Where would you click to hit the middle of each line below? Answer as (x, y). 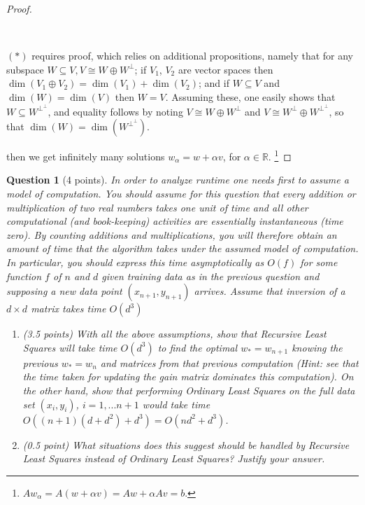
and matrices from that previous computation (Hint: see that (229, 362)
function (24, 276)
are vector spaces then (226, 69)
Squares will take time (70, 347)
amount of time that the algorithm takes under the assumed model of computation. (182, 248)
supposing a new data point (64, 291)
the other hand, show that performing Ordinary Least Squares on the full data (189, 390)
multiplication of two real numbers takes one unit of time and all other (157, 207)
